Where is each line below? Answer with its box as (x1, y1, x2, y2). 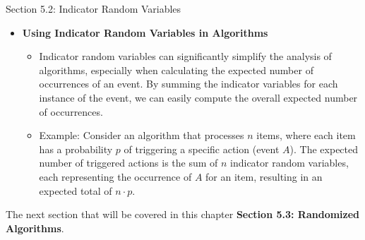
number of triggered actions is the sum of (39, 155, 218, 170)
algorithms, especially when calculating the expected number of (39, 62, 313, 77)
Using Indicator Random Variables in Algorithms (22, 25, 268, 40)
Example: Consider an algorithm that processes (39, 128, 244, 143)
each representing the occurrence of (39, 169, 192, 184)
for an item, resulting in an (205, 169, 323, 184)
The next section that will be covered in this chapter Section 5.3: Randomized (6, 207, 360, 222)
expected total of (39, 183, 112, 198)
